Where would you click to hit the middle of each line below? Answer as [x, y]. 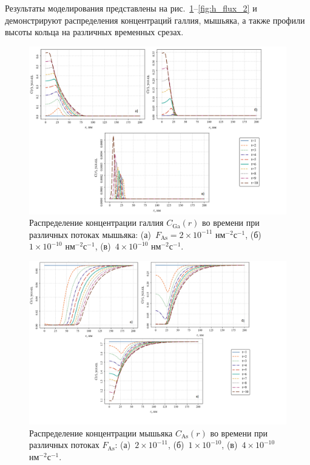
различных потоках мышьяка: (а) [90, 234]
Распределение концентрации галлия [96, 222]
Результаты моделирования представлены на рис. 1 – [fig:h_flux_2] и [131, 8]
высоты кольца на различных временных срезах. [94, 32]
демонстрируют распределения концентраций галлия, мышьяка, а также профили [155, 20]
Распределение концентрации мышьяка [101, 433]
